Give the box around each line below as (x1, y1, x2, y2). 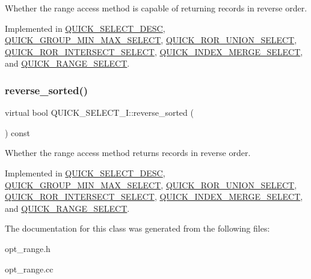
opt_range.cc (5, 262, 54, 275)
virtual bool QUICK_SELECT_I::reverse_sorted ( (5, 106, 194, 119)
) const (5, 126, 31, 139)
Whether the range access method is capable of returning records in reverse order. (5, 2, 307, 14)
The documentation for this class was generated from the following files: (5, 222, 270, 235)
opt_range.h (5, 242, 51, 254)
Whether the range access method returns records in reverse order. (5, 146, 251, 159)
